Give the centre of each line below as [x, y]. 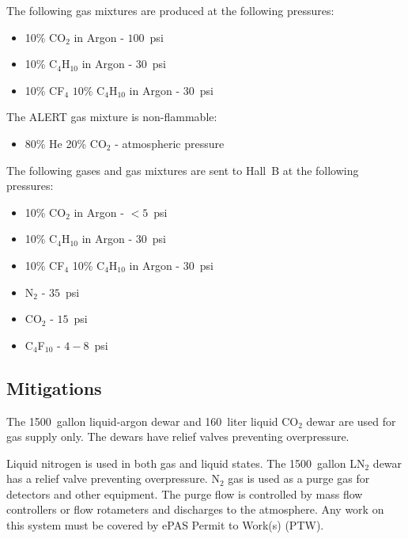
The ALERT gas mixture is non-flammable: [112, 117]
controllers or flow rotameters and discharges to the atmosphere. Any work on [195, 509]
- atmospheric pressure [170, 143]
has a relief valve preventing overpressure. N [113, 478]
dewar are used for [351, 421]
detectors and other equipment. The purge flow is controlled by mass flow [185, 493]
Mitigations [54, 387]
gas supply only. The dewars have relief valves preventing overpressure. [178, 437]
